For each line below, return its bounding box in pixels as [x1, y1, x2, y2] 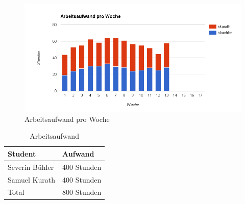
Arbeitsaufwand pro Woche [24, 113, 110, 124]
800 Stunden [62, 187, 102, 197]
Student [8, 148, 36, 159]
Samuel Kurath [8, 174, 56, 185]
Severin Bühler [8, 161, 54, 172]
